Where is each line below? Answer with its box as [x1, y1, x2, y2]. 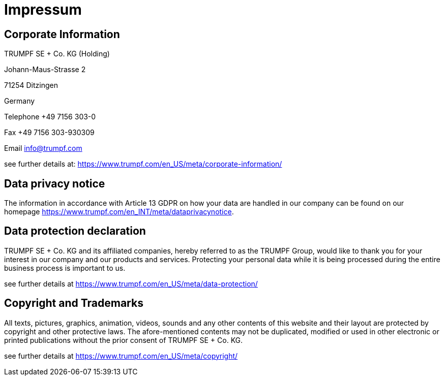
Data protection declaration [4, 225, 146, 238]
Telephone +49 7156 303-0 [4, 112, 96, 121]
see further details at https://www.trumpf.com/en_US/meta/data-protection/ [4, 279, 258, 288]
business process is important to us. [4, 263, 126, 272]
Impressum [4, 1, 82, 18]
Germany [4, 97, 35, 106]
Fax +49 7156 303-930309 [4, 128, 95, 137]
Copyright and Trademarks [4, 297, 143, 310]
